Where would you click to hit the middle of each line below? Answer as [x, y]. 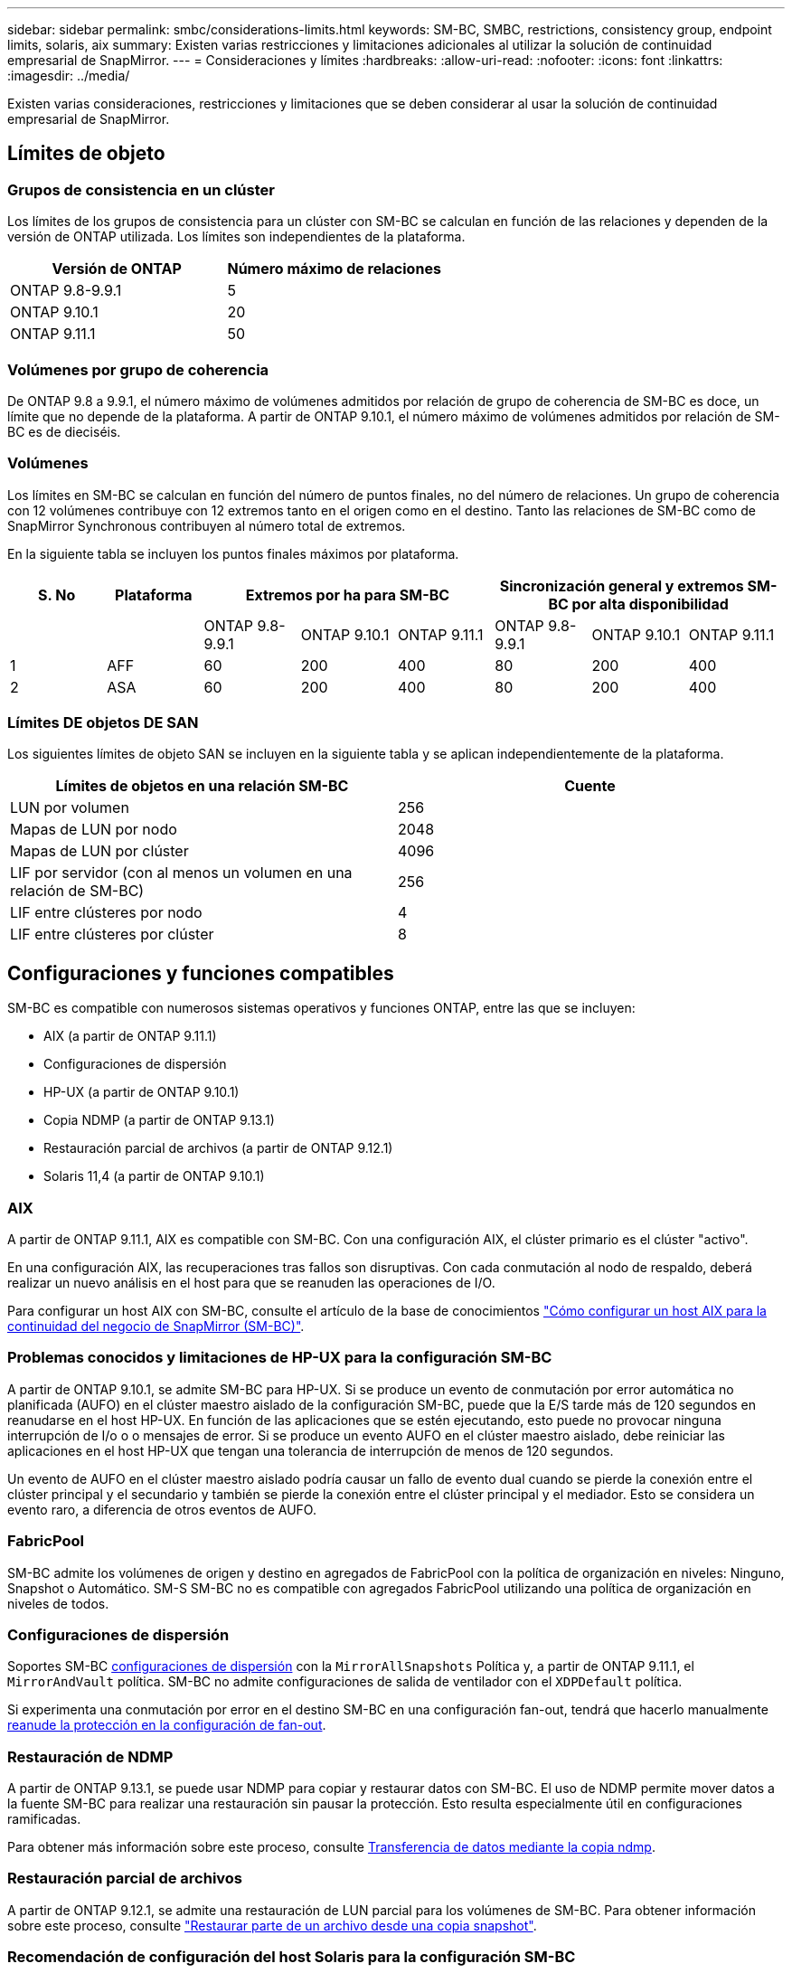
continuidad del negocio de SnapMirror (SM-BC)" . [156, 1326]
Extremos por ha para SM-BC [348, 595]
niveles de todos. [58, 1603]
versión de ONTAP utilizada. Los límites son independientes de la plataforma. [236, 237]
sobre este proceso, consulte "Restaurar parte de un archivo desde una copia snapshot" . [272, 1925]
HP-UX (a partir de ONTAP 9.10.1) [141, 1092]
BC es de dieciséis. [64, 431]
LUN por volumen [70, 808]
